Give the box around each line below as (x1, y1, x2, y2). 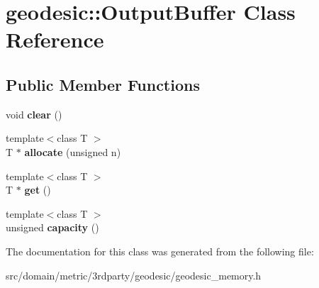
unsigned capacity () (6, 220, 99, 235)
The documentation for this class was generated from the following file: (6, 243, 314, 258)
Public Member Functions (6, 73, 200, 95)
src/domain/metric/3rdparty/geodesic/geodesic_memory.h (6, 267, 262, 282)
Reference (6, 25, 104, 54)
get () (24, 182, 51, 197)
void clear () (6, 106, 62, 121)
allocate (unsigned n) (24, 144, 121, 159)
